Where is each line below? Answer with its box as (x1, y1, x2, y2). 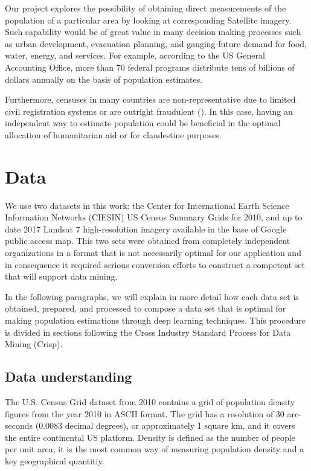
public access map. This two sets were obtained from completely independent (5, 234, 290, 247)
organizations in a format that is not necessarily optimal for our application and (5, 246, 301, 259)
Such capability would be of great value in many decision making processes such (5, 25, 301, 38)
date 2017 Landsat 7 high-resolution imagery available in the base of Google (5, 222, 287, 235)
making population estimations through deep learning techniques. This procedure (5, 314, 306, 326)
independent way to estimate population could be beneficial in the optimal (5, 117, 281, 129)
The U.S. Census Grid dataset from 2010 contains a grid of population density (5, 395, 295, 408)
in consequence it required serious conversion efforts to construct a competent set (5, 258, 305, 271)
